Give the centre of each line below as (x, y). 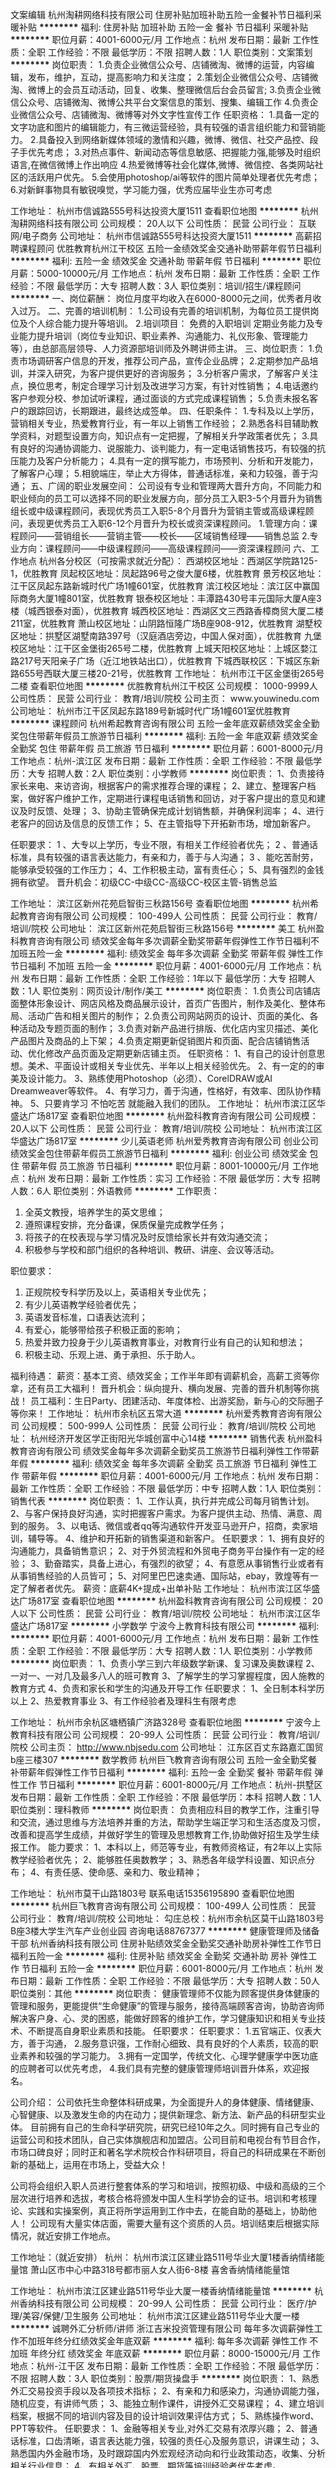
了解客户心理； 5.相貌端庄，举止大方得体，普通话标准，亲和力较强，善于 (160, 473)
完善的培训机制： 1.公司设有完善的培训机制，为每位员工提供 (187, 311)
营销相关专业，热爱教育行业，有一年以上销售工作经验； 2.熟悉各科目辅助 (160, 423)
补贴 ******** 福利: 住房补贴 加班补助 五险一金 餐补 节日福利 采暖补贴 (163, 27)
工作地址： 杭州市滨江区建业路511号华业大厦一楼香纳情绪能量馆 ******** (161, 2291)
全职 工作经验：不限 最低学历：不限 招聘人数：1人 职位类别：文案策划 (170, 52)
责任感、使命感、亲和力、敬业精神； (128, 1872)
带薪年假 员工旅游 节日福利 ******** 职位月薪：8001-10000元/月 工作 (165, 1166)
